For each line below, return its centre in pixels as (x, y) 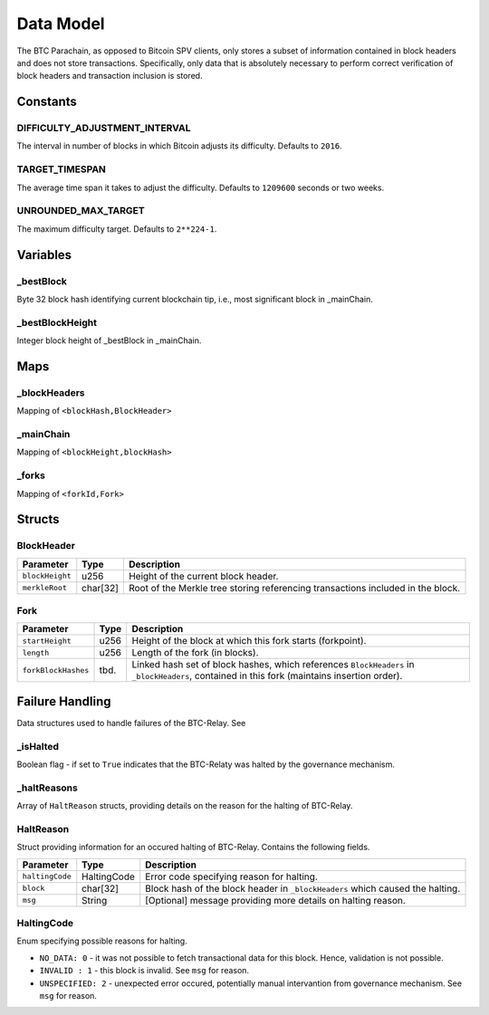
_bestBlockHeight (57, 322)
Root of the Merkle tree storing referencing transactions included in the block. (294, 588)
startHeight (47, 641)
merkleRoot (45, 588)
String (95, 900)
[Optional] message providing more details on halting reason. (276, 900)
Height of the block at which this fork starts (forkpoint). (249, 641)
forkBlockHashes (56, 670)
